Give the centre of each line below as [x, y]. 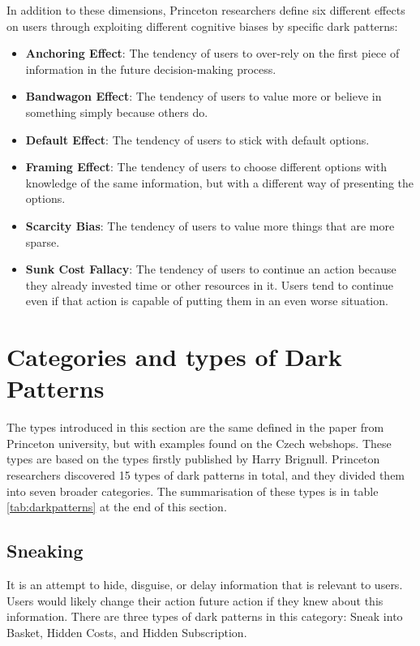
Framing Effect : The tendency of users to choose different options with [206, 167]
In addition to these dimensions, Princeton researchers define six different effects [206, 10]
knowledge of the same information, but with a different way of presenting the [220, 182]
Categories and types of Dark [174, 357]
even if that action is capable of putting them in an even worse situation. [207, 301]
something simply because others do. [117, 112]
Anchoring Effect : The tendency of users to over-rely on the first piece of [212, 53]
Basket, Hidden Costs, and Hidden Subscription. [127, 632]
